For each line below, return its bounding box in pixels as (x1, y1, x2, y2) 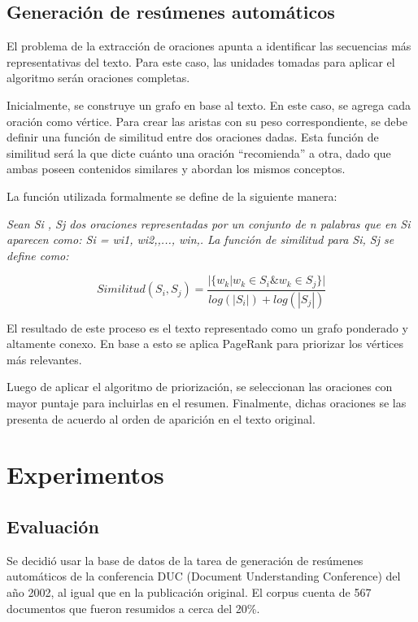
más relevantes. (7, 350, 82, 368)
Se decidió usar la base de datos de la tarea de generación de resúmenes (7, 551, 364, 568)
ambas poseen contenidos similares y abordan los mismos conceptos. (7, 160, 346, 177)
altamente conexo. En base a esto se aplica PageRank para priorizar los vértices (7, 335, 403, 352)
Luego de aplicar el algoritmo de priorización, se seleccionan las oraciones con (7, 378, 393, 395)
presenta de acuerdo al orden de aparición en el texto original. (7, 410, 316, 427)
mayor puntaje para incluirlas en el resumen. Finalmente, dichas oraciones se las (7, 394, 407, 411)
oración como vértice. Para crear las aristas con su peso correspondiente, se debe (7, 112, 407, 129)
